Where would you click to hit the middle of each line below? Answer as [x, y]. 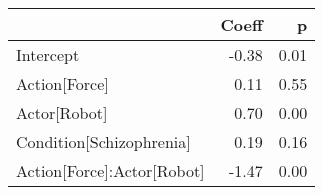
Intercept [48, 54]
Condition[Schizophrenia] [103, 141]
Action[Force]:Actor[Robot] [110, 170]
